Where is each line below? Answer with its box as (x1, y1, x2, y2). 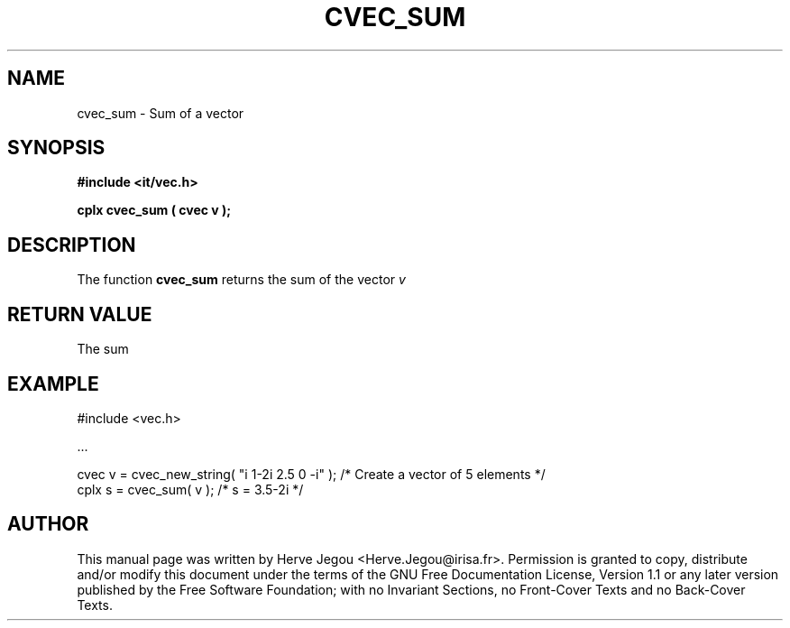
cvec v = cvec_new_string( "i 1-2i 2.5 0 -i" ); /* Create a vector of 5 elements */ (77, 466, 546, 482)
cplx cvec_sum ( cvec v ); (77, 202, 232, 218)
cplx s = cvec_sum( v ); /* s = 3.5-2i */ (77, 481, 304, 497)
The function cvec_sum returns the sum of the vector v (77, 272, 406, 288)
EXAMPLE (7, 372, 99, 395)
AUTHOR (7, 513, 89, 536)
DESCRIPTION (7, 233, 136, 256)
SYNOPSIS (7, 136, 106, 160)
